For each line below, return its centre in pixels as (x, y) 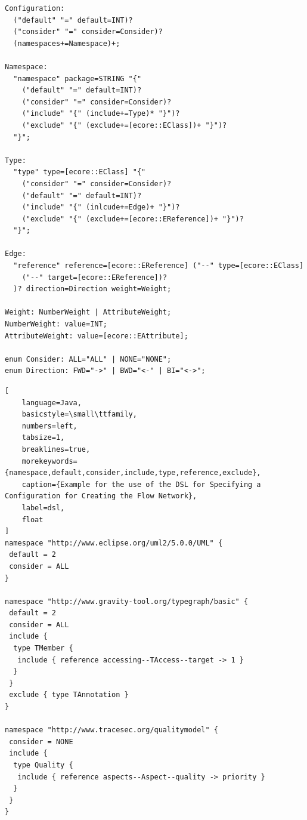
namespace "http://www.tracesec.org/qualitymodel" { (111, 730)
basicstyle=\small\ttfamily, (79, 414)
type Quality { (43, 765)
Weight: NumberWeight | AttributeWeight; (88, 312)
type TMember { (43, 648)
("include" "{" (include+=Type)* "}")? (101, 114)
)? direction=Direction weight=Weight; (92, 289)
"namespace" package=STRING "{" (77, 78)
